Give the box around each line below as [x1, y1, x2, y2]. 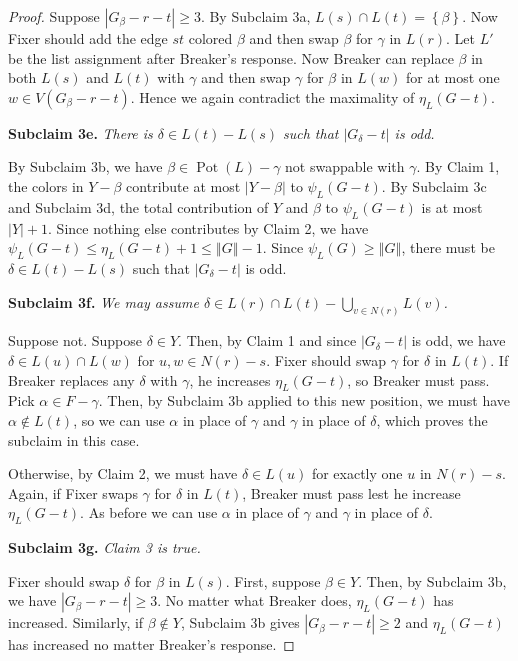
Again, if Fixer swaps [8, 482, 138, 503]
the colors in [8, 175, 84, 196]
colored [188, 28, 233, 48]
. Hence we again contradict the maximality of [130, 86, 415, 107]
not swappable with [285, 156, 405, 177]
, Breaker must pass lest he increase [242, 482, 461, 503]
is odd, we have [411, 330, 506, 351]
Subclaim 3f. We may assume [8, 291, 199, 312]
